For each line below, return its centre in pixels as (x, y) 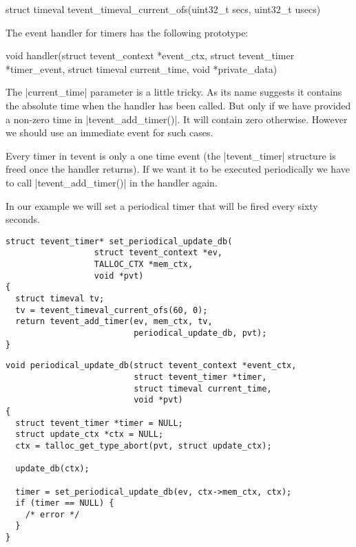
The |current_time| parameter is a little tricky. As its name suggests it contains (174, 92)
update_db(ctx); (52, 469)
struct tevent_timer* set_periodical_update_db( (119, 241)
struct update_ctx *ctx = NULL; (90, 435)
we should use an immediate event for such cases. (109, 132)
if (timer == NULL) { (65, 503)
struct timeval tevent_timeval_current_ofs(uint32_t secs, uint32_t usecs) (163, 9)
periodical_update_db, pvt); (200, 333)
